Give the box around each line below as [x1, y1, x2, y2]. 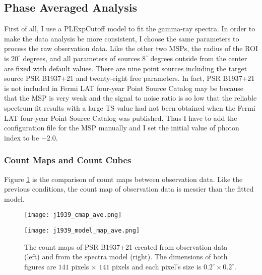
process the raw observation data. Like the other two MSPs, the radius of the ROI [4, 43, 258, 54]
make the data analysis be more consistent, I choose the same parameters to [4, 33, 239, 43]
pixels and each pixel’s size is [112, 261, 202, 271]
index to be [4, 132, 39, 143]
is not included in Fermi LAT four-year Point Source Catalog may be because [4, 82, 243, 93]
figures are [24, 261, 56, 271]
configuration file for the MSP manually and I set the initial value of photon [4, 122, 239, 133]
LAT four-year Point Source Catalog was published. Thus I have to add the [4, 112, 237, 123]
